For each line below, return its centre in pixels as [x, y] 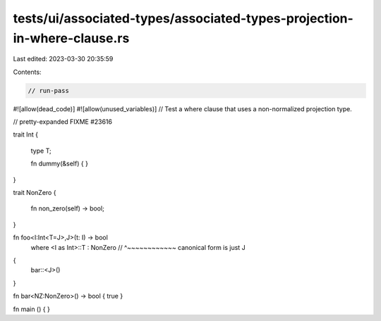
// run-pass [49, 90]
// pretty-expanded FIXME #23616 [63, 122]
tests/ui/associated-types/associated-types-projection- [183, 18]
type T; [41, 151]
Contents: [27, 72]
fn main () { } [32, 309]
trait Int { [26, 134]
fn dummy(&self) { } [59, 164]
